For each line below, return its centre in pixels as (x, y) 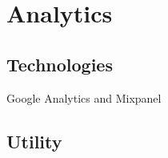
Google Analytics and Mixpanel (84, 97)
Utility (34, 141)
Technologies (60, 64)
